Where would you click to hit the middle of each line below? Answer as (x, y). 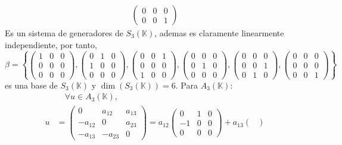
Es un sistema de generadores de (64, 33)
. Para (186, 85)
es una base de (31, 85)
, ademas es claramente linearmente (219, 33)
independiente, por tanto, (51, 44)
